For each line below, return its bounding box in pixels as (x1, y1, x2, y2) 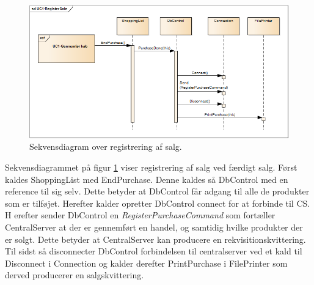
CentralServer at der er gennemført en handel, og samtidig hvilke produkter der (5, 220, 303, 233)
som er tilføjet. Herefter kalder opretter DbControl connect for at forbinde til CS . (5, 196, 310, 209)
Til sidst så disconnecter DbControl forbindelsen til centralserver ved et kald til (5, 245, 302, 257)
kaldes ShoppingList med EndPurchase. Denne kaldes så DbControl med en (5, 172, 288, 185)
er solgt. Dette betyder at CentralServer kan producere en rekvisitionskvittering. (5, 232, 306, 245)
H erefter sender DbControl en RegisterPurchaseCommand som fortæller (5, 209, 276, 221)
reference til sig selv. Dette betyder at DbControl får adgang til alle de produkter (5, 185, 310, 198)
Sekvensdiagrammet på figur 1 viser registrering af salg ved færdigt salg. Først (5, 160, 298, 173)
